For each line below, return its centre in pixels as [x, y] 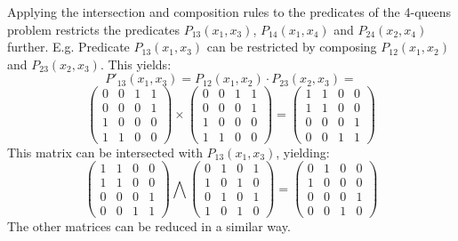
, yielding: [303, 152]
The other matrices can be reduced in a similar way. [149, 226]
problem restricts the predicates [94, 29]
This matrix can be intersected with [105, 152]
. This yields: [136, 64]
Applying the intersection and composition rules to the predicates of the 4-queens [229, 12]
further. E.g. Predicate [68, 47]
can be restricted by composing [292, 47]
